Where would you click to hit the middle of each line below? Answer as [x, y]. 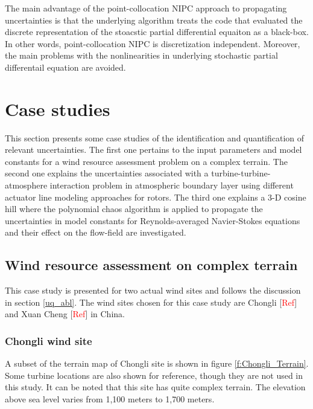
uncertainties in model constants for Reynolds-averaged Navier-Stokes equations [153, 220]
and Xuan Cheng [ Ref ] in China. [65, 314]
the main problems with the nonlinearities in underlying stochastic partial [141, 55]
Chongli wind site [49, 340]
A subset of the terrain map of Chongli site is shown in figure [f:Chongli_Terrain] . [157, 363]
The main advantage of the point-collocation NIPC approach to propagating [146, 8]
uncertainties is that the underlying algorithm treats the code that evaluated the [154, 20]
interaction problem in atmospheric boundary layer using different [172, 185]
